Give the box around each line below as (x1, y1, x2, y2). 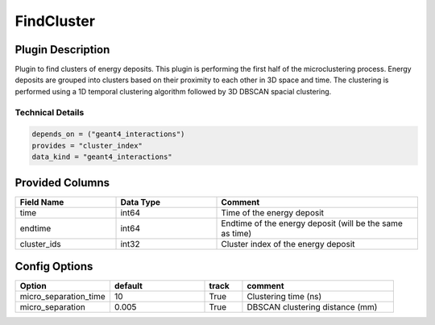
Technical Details (14, 106, 85, 118)
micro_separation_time (19, 291, 106, 302)
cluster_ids (19, 238, 62, 249)
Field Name (19, 196, 64, 207)
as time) (221, 227, 252, 239)
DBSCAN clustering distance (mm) (246, 302, 378, 313)
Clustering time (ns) (246, 291, 322, 302)
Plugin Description (14, 43, 110, 56)
